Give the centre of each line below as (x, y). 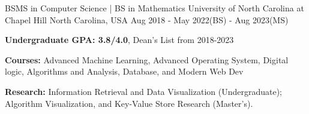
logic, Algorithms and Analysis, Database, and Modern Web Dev (124, 71)
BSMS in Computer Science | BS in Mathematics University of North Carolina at (154, 8)
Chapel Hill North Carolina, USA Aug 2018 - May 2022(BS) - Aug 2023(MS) (147, 19)
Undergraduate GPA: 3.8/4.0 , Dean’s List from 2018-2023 (119, 40)
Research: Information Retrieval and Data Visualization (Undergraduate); (144, 91)
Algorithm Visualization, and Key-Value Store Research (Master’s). (129, 103)
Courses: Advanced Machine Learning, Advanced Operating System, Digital (147, 59)
